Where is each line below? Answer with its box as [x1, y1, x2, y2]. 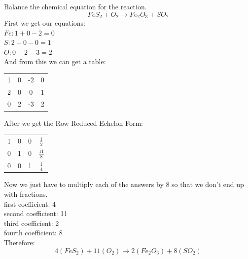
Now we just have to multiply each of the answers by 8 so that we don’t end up [4, 179, 244, 189]
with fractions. [4, 188, 48, 199]
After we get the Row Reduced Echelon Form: [4, 117, 143, 128]
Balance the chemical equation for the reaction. [4, 1, 147, 11]
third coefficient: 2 [4, 218, 59, 228]
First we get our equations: [4, 18, 85, 28]
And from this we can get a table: [4, 56, 106, 67]
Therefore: [4, 237, 35, 247]
